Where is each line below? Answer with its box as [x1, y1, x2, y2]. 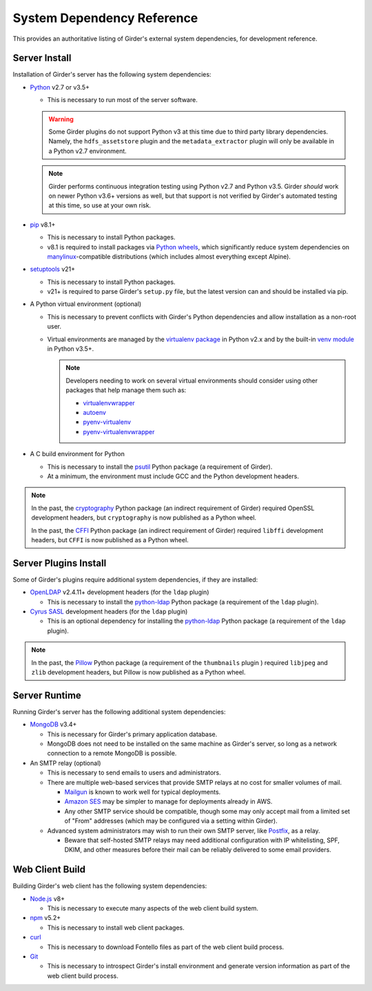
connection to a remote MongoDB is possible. [47, 749, 177, 757]
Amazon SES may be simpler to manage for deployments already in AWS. [64, 797, 273, 806]
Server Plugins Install [12, 557, 107, 569]
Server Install [12, 52, 72, 64]
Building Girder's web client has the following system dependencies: [12, 882, 207, 890]
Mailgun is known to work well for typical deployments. [64, 788, 221, 796]
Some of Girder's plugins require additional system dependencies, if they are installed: [12, 575, 258, 584]
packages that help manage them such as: [65, 386, 187, 394]
